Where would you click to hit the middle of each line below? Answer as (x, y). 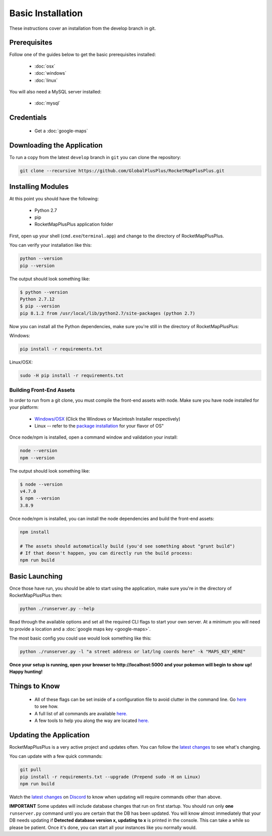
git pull (31, 770)
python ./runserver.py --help (57, 609)
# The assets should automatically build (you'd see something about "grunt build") (127, 546)
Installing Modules (39, 187)
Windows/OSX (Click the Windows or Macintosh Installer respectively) (108, 419)
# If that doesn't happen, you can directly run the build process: (106, 553)
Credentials (28, 118)
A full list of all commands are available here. (81, 713)
